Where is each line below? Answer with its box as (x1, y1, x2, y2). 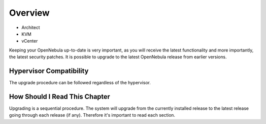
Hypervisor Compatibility (9, 67, 89, 75)
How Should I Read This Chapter (9, 92, 110, 100)
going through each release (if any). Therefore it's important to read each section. (9, 112, 175, 118)
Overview (9, 7, 50, 18)
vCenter (21, 38, 38, 44)
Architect (21, 25, 40, 30)
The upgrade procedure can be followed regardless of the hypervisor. (9, 80, 151, 86)
